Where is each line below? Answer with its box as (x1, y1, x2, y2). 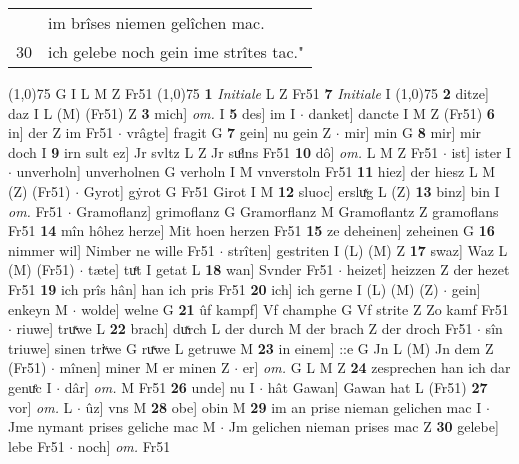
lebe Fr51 (8, 435, 65, 456)
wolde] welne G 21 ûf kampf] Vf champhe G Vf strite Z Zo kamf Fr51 (81, 298, 509, 319)
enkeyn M (8, 298, 68, 319)
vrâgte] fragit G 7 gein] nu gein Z (126, 122, 332, 143)
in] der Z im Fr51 (8, 122, 114, 143)
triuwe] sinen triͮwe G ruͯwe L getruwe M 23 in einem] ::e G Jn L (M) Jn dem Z (8, 337, 494, 358)
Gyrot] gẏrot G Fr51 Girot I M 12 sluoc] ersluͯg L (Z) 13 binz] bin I (83, 180, 500, 201)
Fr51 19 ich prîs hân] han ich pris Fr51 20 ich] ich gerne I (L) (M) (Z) (8, 278, 439, 299)
